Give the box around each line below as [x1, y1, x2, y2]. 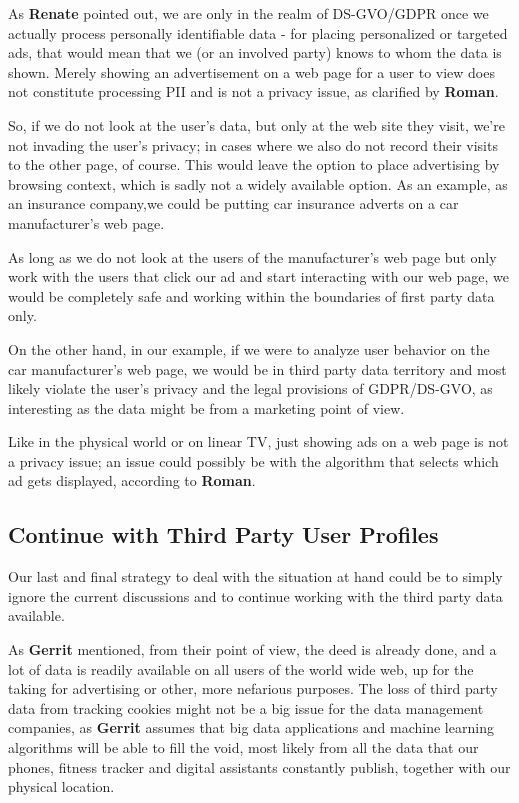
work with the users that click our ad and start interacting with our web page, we [8, 266, 509, 287]
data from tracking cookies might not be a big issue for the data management [8, 697, 484, 718]
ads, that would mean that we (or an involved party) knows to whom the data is [8, 42, 502, 63]
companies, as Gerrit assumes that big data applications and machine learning [8, 717, 494, 738]
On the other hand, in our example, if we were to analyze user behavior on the [8, 338, 490, 359]
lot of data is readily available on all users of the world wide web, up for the [8, 658, 474, 679]
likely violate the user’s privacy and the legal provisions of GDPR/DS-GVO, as [8, 378, 493, 399]
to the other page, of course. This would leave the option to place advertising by [8, 154, 500, 175]
